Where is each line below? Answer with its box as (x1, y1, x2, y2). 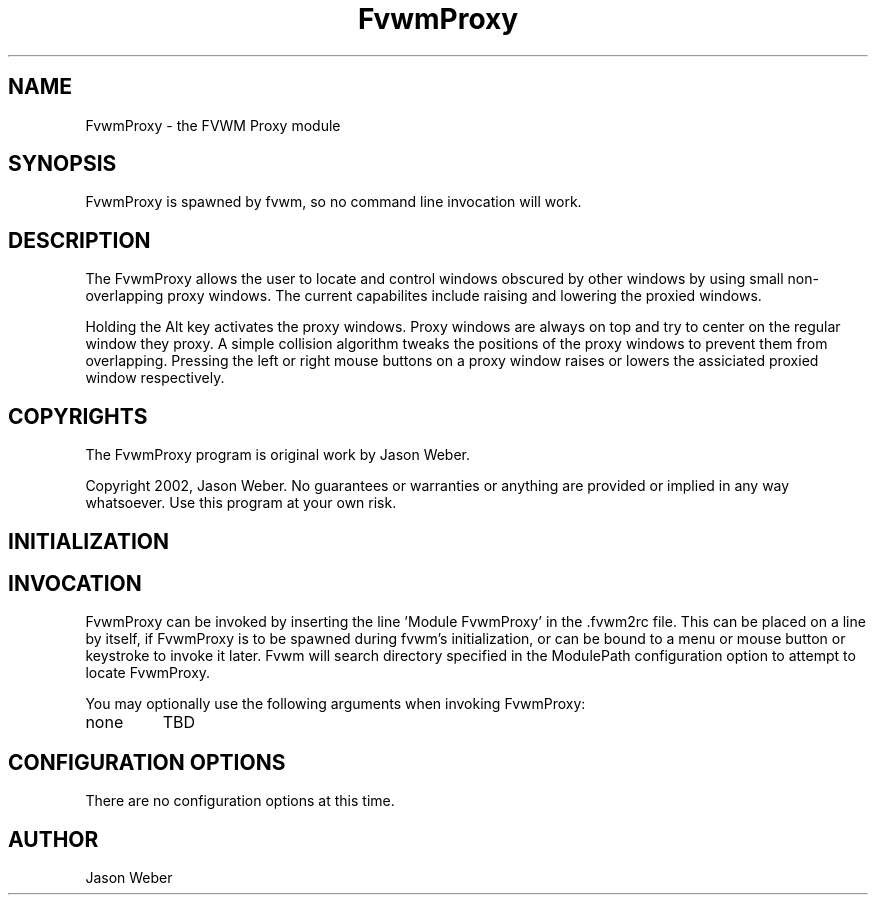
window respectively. (85, 369, 225, 387)
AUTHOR (8, 826, 99, 852)
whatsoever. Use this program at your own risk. (85, 494, 397, 512)
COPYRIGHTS (8, 403, 148, 429)
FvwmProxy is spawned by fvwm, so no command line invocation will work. (85, 193, 582, 211)
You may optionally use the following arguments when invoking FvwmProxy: (85, 695, 586, 713)
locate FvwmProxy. (85, 664, 211, 682)
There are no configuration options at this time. (85, 792, 395, 810)
